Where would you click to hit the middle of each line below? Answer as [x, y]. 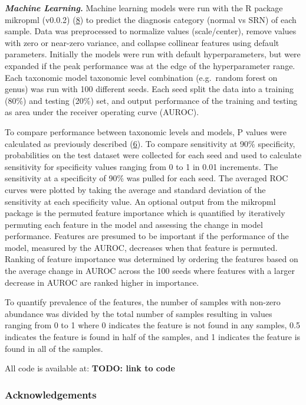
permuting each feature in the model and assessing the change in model [134, 224]
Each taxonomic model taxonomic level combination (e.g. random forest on [141, 77]
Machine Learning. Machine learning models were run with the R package [144, 8]
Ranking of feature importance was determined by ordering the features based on [152, 259]
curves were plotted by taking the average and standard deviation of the [135, 189]
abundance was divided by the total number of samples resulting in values [139, 313]
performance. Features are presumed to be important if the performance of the [147, 236]
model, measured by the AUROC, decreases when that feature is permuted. [141, 247]
